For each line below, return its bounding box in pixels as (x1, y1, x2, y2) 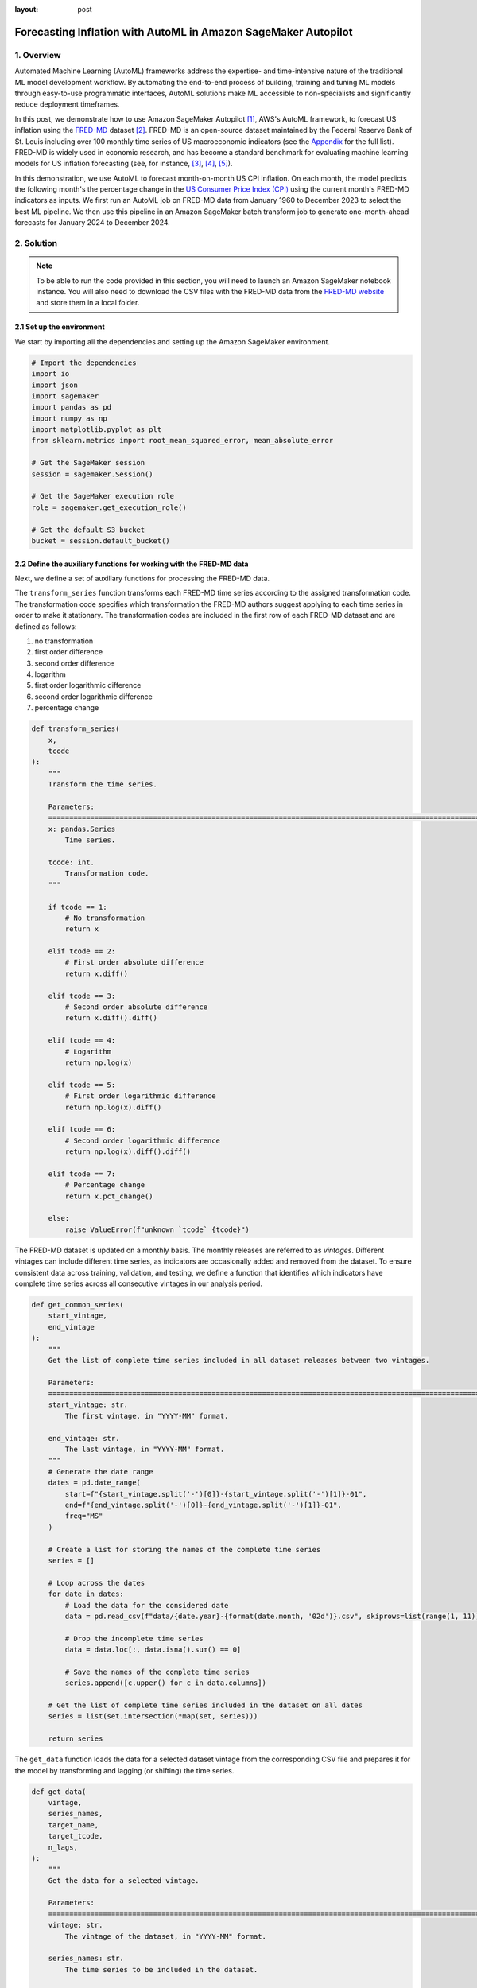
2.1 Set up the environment (14, 322, 105, 332)
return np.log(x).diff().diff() (64, 1147, 191, 1156)
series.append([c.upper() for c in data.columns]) (64, 1679, 266, 1687)
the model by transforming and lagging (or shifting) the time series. (14, 1765, 235, 1775)
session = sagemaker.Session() (31, 469, 154, 479)
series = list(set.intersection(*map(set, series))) (48, 1712, 258, 1721)
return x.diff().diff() (64, 1014, 158, 1023)
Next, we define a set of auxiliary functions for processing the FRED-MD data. (14, 573, 270, 583)
